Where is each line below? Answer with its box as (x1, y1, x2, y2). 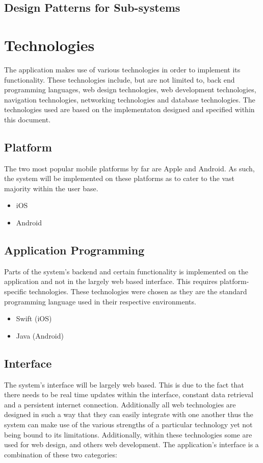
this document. (4, 114, 51, 124)
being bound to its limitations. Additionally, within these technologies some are (4, 429, 252, 440)
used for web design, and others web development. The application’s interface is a (4, 439, 259, 450)
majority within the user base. (4, 183, 98, 193)
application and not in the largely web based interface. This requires (4, 276, 218, 287)
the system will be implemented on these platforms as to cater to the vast (4, 173, 234, 184)
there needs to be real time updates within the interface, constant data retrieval (4, 389, 253, 400)
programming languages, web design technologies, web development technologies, (4, 84, 256, 95)
